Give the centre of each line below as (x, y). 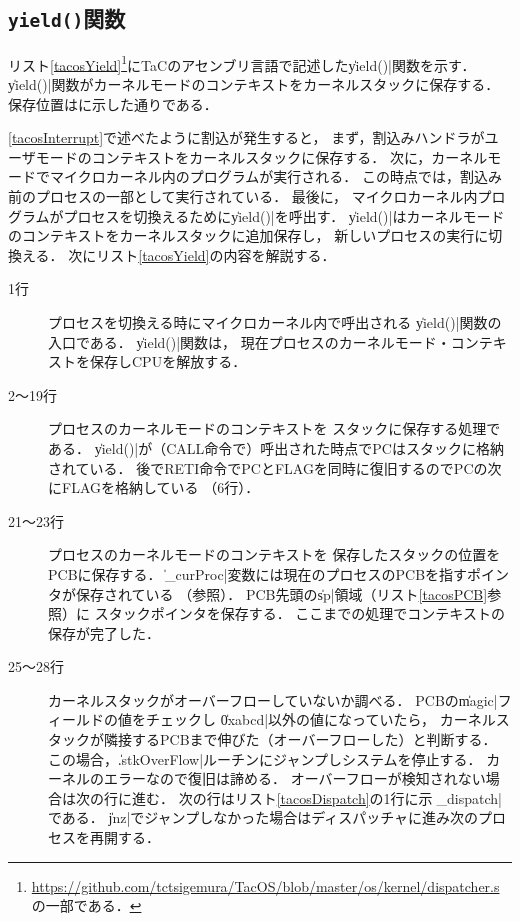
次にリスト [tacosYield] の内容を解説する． (202, 254)
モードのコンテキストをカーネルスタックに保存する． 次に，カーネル (261, 156)
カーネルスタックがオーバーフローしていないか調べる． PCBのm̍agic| (273, 699)
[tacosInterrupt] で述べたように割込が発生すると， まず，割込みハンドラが (246, 137)
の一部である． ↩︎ (86, 905)
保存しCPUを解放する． (168, 361)
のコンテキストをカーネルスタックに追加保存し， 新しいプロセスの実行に (248, 235)
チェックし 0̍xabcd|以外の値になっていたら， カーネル (320, 719)
